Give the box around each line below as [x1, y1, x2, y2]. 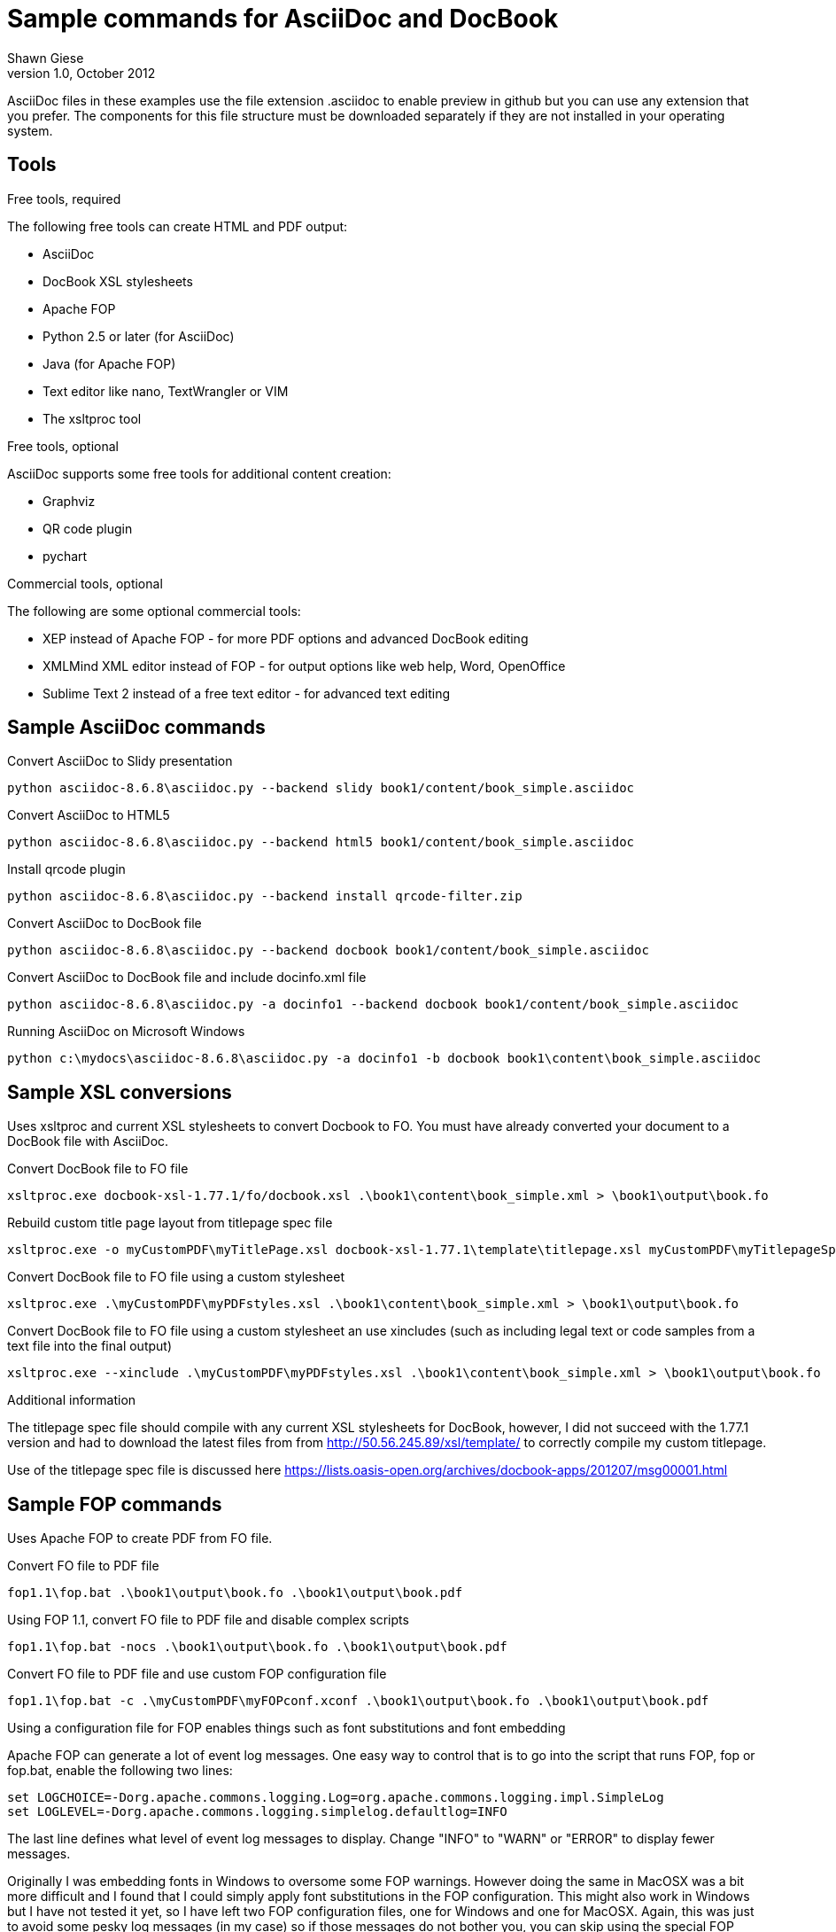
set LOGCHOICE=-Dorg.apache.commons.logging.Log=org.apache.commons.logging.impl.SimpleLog [7, 1790, 664, 1805]
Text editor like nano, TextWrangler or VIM [43, 383, 289, 399]
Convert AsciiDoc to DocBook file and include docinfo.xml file [7, 970, 367, 985]
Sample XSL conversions [7, 1080, 232, 1103]
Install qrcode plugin [7, 861, 126, 877]
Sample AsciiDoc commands [7, 716, 266, 739]
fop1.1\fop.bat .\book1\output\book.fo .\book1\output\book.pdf [7, 1585, 463, 1601]
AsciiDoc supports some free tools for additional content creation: [7, 465, 391, 481]
